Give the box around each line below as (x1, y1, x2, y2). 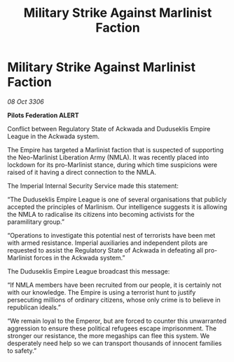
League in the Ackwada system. (7, 132, 100, 140)
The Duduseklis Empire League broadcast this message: (7, 267, 170, 275)
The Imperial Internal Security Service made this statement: (7, 181, 179, 190)
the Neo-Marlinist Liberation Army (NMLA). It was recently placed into (7, 153, 209, 161)
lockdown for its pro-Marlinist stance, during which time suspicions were (7, 160, 218, 169)
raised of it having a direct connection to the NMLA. (7, 168, 156, 176)
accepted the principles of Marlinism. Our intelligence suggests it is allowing (7, 202, 228, 211)
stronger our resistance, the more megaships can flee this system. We (7, 331, 210, 340)
